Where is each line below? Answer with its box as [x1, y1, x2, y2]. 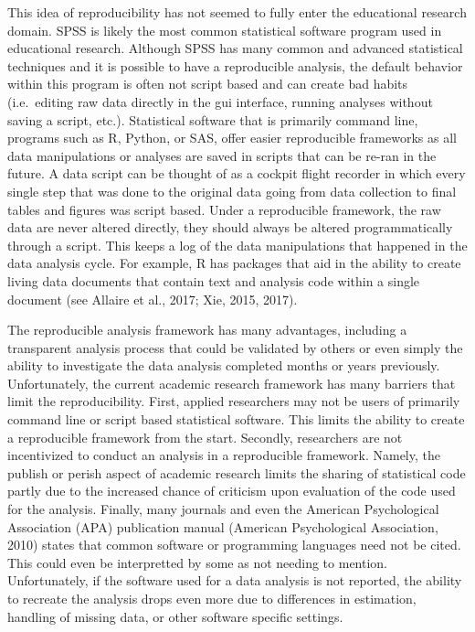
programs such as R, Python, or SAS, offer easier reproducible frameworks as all [7, 128, 457, 147]
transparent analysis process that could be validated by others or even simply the [7, 337, 463, 357]
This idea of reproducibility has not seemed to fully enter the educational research [7, 3, 467, 21]
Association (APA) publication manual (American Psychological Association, [7, 517, 438, 536]
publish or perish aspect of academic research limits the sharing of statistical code [7, 463, 466, 482]
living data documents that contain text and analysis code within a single [7, 271, 420, 290]
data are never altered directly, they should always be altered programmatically [7, 218, 453, 237]
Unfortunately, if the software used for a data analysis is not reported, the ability [7, 571, 462, 590]
